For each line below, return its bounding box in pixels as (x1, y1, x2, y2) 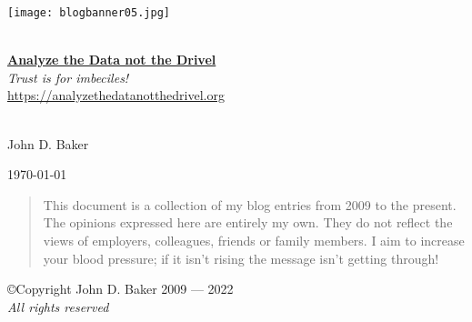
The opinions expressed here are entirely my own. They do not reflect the (43, 213, 453, 232)
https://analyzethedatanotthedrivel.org (7, 86, 225, 105)
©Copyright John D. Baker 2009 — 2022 (7, 279, 234, 298)
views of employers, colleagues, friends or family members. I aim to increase (43, 231, 465, 249)
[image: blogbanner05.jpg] (7, 6, 170, 19)
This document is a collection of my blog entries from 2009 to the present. (43, 195, 457, 214)
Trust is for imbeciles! (7, 67, 129, 86)
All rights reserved (7, 297, 109, 316)
